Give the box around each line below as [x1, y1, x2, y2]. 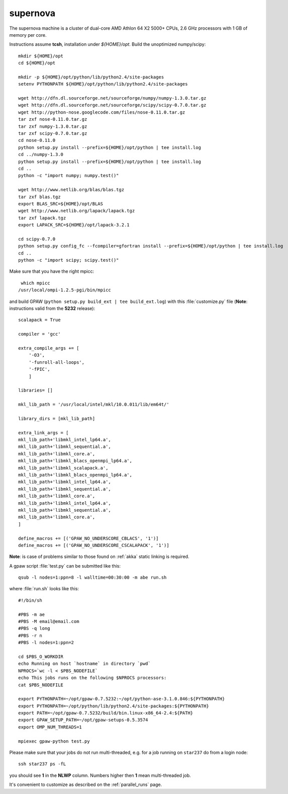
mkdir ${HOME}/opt [18, 53, 64, 59]
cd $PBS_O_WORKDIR [18, 654, 64, 659]
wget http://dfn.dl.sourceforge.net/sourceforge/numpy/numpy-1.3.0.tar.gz [18, 96, 207, 101]
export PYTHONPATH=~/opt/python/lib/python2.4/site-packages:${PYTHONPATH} [18, 703, 209, 709]
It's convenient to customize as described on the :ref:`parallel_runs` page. [9, 781, 162, 787]
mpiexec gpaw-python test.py [18, 738, 90, 744]
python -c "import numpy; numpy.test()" [18, 173, 119, 179]
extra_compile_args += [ [18, 345, 79, 351]
